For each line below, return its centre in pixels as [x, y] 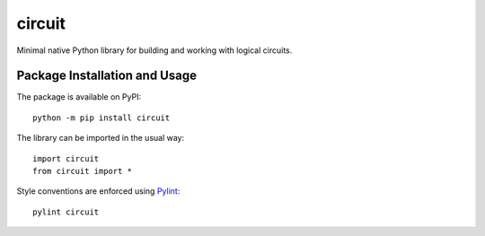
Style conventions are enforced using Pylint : [98, 191]
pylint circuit [66, 212]
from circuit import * [83, 171]
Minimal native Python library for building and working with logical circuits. [154, 50]
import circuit [66, 158]
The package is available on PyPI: [79, 97]
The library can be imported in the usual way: [101, 138]
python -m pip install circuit [101, 118]
